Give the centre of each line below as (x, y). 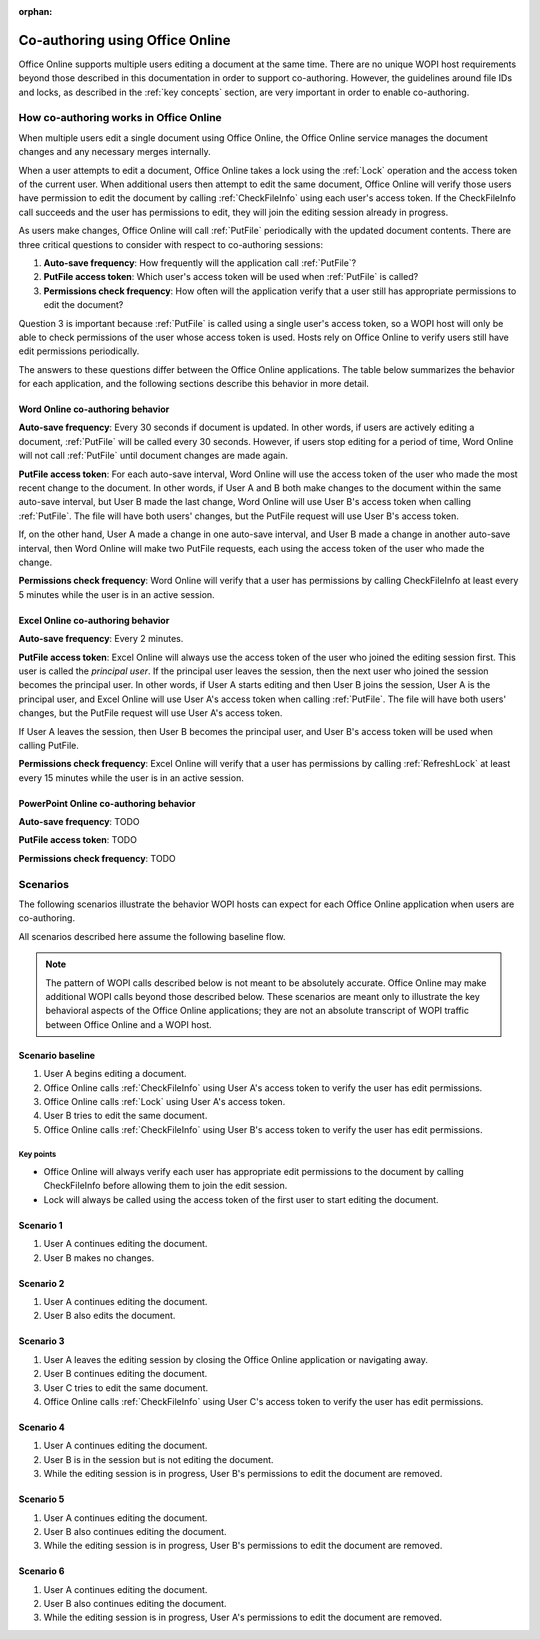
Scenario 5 (41, 1499)
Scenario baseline (56, 1055)
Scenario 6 (41, 1571)
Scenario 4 (41, 1427)
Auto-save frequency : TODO (79, 822)
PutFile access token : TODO (77, 840)
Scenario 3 (41, 1341)
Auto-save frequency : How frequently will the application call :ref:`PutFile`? (200, 262)
